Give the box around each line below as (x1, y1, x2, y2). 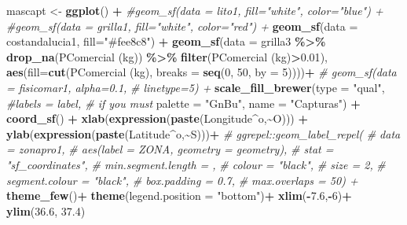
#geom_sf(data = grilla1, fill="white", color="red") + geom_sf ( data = (6, 17, 358, 34)
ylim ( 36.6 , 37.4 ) (6, 202, 86, 219)
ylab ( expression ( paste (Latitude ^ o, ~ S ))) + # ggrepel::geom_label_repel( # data (6, 125, 401, 142)
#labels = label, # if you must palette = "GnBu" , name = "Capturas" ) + (6, 94, 361, 111)
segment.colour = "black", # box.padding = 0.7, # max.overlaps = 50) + (6, 172, 358, 188)
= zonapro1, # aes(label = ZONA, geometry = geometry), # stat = (6, 141, 334, 157)
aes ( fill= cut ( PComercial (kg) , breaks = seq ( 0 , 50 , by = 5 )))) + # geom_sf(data (6, 64, 397, 80)
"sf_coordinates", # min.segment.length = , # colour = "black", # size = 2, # (6, 156, 386, 172)
